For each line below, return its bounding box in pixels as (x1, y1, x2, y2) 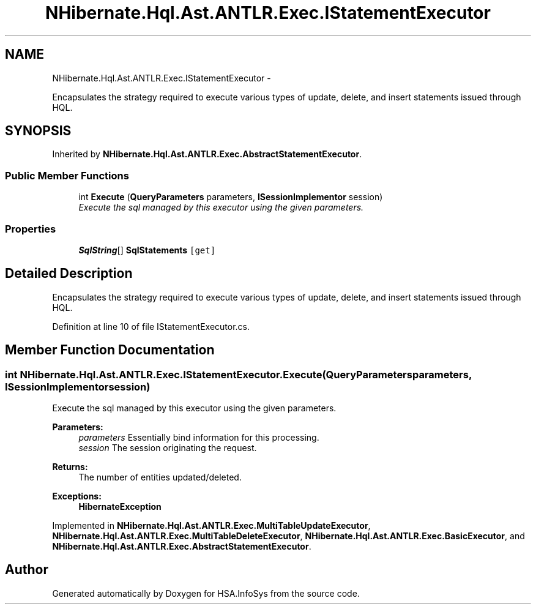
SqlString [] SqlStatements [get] (78, 244, 216, 255)
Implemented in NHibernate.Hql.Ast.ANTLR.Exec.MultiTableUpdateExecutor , (52, 520, 371, 531)
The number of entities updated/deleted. (78, 472, 242, 482)
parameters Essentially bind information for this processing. (78, 432, 319, 443)
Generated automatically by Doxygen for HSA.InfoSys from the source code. (52, 588, 360, 599)
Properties (5, 222, 56, 235)
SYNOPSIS (5, 123, 72, 139)
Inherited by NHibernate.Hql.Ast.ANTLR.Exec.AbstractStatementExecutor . (52, 149, 362, 160)
